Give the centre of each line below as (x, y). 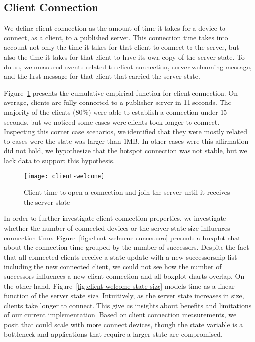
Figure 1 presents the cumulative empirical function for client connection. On (121, 92)
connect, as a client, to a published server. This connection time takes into (116, 37)
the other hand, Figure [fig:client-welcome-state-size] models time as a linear (119, 286)
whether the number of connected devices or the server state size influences (117, 227)
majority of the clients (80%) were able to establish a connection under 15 (116, 112)
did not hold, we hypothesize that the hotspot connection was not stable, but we (126, 151)
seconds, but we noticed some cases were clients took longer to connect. (112, 121)
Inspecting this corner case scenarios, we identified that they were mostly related (126, 131)
